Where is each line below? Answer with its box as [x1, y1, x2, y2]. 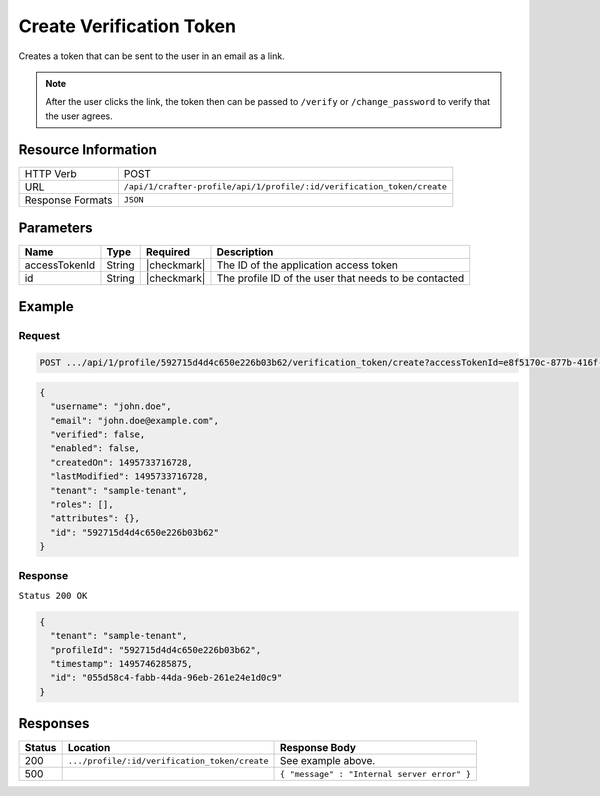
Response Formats [24, 193, 113, 207]
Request [18, 328, 60, 342]
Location [67, 741, 111, 755]
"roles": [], [50, 499, 114, 510]
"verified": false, [50, 429, 146, 440]
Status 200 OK [18, 590, 88, 601]
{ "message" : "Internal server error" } [280, 768, 472, 779]
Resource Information [18, 141, 157, 158]
